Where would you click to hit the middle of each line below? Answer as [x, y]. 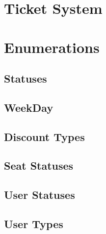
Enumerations [52, 47]
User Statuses [40, 195]
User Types [34, 224]
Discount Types [44, 136]
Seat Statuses [39, 165]
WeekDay [29, 107]
